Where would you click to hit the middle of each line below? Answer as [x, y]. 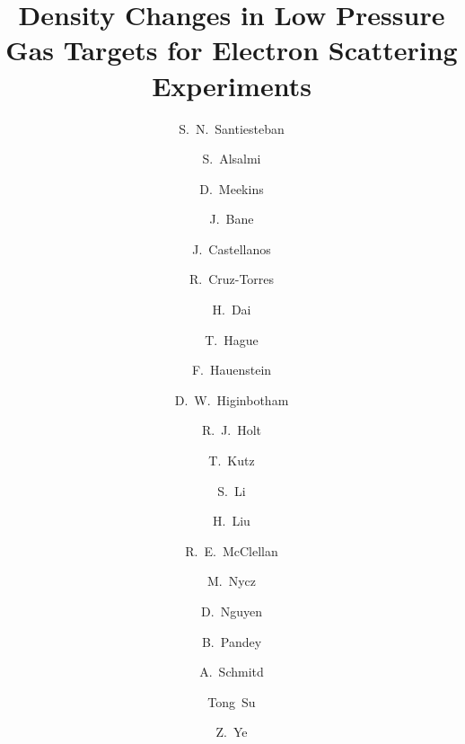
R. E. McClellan [232, 550]
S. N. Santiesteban [232, 128]
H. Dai [232, 310]
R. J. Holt [232, 430]
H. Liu [232, 521]
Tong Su [232, 701]
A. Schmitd [232, 672]
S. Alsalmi [232, 159]
